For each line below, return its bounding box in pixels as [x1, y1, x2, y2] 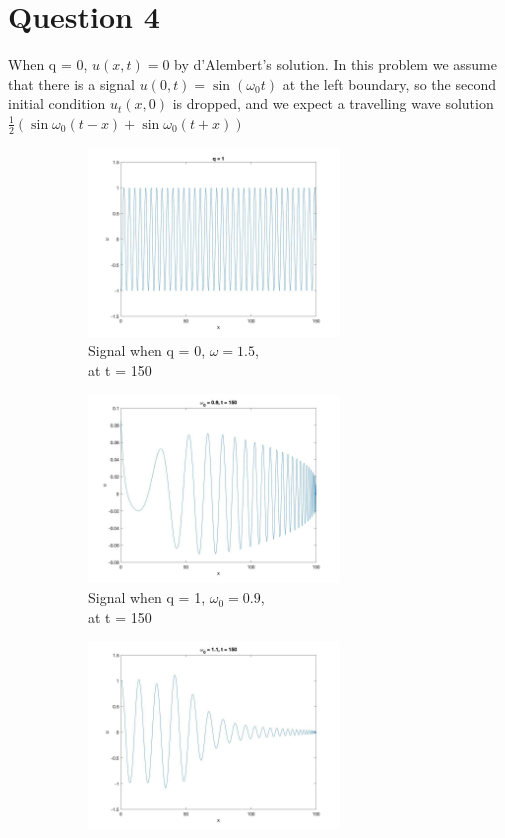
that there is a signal [8, 73, 135, 94]
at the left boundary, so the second [282, 73, 496, 94]
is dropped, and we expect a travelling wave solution [172, 93, 494, 114]
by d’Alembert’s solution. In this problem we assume [174, 54, 497, 75]
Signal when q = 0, [88, 340, 206, 361]
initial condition [8, 93, 106, 114]
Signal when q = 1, [88, 587, 206, 608]
